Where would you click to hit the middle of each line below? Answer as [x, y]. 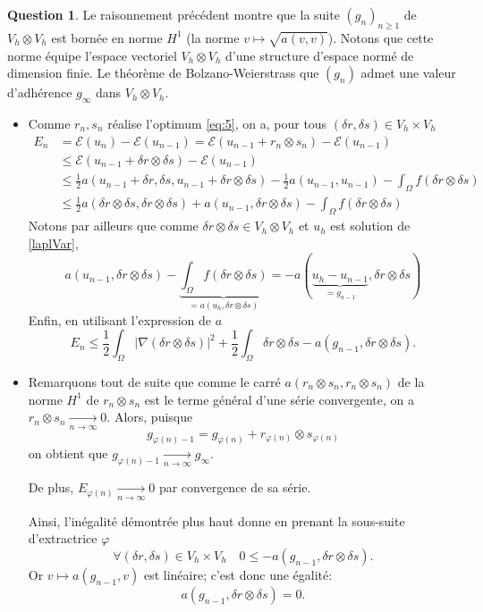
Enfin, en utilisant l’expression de [120, 319]
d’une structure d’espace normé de [320, 55]
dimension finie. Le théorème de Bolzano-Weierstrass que [163, 73]
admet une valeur [408, 73]
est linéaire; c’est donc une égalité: [238, 574]
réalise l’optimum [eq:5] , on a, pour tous [217, 123]
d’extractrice [63, 538]
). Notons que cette [381, 37]
